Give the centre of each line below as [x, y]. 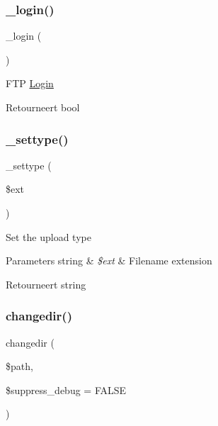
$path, [19, 366]
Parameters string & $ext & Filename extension [109, 260]
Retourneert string [46, 284]
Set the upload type [48, 236]
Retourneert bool [43, 107]
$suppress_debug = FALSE [66, 389]
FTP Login [30, 83]
